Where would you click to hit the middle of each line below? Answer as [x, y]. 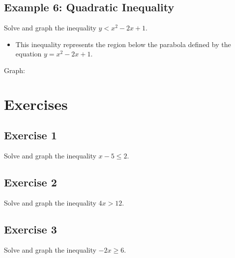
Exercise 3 [30, 229]
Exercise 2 [30, 182]
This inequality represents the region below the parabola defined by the [123, 44]
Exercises [36, 104]
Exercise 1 [30, 135]
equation [29, 54]
